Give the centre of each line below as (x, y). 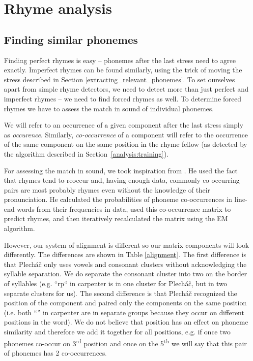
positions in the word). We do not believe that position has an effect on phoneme (126, 322)
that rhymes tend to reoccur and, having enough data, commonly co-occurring (122, 180)
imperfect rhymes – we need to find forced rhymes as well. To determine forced (123, 98)
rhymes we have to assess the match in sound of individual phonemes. (109, 108)
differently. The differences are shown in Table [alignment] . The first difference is (125, 254)
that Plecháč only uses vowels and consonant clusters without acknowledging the (125, 264)
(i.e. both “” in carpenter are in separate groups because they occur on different (124, 312)
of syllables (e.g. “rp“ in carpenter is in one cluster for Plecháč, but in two (116, 283)
